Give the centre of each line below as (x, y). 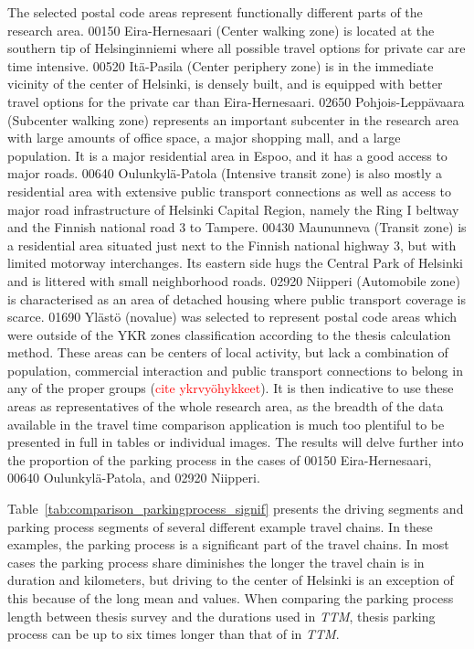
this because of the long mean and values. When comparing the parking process (231, 598)
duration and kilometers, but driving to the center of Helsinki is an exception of (231, 580)
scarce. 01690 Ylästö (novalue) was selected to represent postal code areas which (232, 317)
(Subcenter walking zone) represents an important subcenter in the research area (233, 119)
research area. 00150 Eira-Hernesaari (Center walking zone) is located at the (221, 30)
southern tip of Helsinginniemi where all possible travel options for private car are (237, 48)
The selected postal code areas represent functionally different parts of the (215, 12)
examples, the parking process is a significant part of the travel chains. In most (228, 544)
